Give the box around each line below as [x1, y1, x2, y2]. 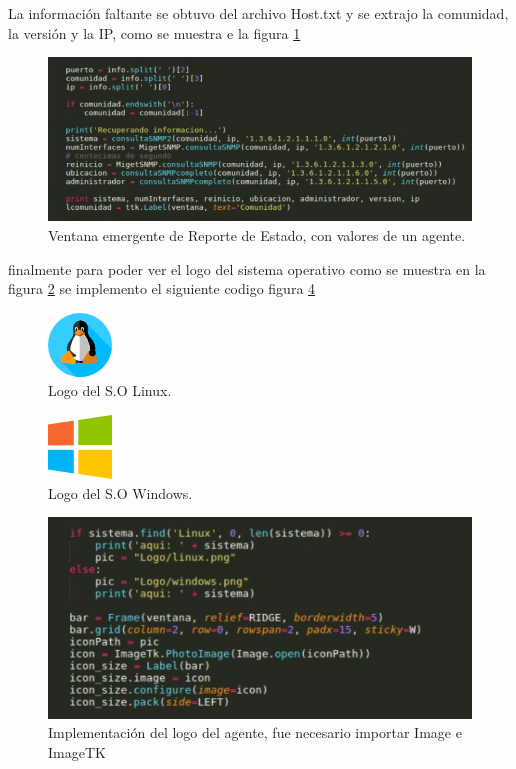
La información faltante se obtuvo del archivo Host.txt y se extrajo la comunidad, [8, 3, 509, 23]
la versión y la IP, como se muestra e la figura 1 [8, 22, 301, 43]
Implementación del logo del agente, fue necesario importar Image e [48, 722, 462, 743]
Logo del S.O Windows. [48, 482, 193, 503]
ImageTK [48, 741, 106, 762]
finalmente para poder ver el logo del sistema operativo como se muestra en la [8, 258, 486, 279]
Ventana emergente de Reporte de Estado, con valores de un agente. [48, 225, 466, 246]
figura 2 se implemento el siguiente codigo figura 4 [8, 278, 316, 299]
